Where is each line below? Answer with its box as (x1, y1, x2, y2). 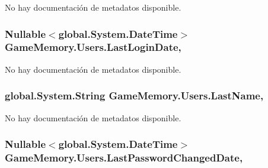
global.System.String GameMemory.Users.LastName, (5, 88, 264, 103)
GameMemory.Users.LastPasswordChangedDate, (5, 150, 243, 164)
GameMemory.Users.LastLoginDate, (5, 40, 181, 54)
